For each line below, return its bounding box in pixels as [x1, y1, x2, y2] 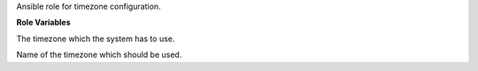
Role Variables [16, 18, 71, 28]
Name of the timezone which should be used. [16, 49, 182, 60]
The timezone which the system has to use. [16, 33, 175, 44]
